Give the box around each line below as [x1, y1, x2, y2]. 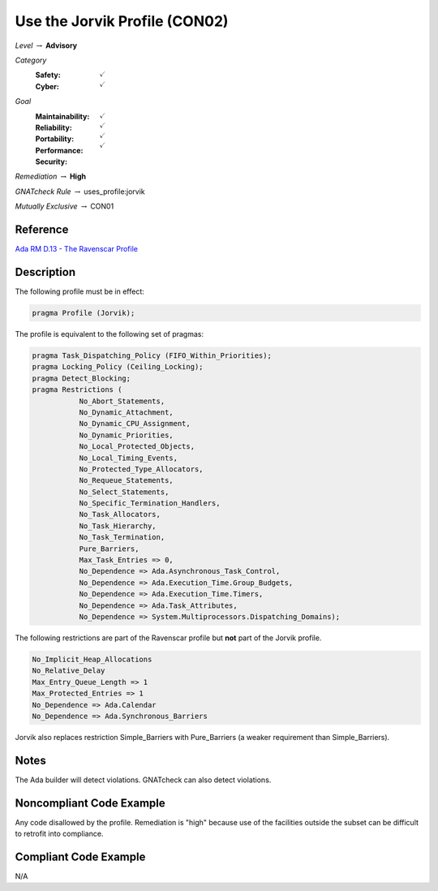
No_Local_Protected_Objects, [79, 442, 195, 451]
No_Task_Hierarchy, [79, 521, 157, 531]
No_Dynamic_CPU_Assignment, [79, 419, 191, 428]
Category [15, 55, 47, 65]
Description [15, 265, 76, 279]
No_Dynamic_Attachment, [79, 407, 174, 417]
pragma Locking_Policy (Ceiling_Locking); [32, 362, 204, 372]
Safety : [35, 70, 61, 80]
